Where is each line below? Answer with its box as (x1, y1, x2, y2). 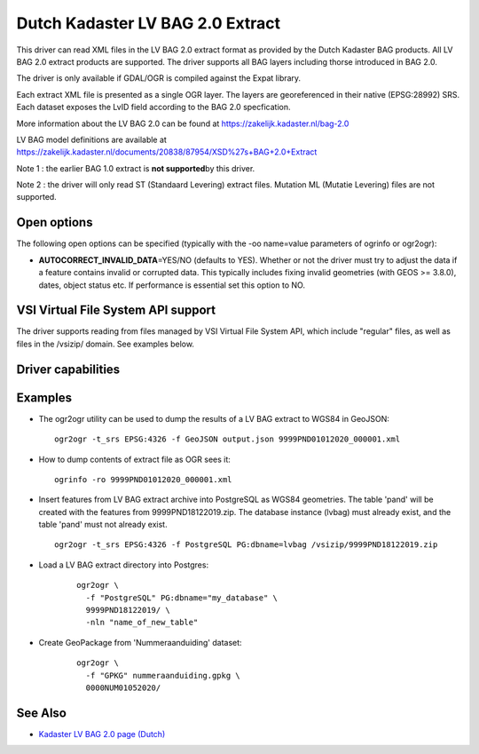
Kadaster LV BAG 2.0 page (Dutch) (38, 728, 166, 739)
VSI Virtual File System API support (16, 303, 216, 318)
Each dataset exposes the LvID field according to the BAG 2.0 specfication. (16, 102, 291, 113)
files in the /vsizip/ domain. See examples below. (16, 338, 195, 349)
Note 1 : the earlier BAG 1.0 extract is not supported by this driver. (16, 163, 255, 173)
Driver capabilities (16, 361, 121, 377)
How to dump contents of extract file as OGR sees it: (38, 454, 231, 464)
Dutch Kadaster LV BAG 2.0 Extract (16, 13, 281, 33)
